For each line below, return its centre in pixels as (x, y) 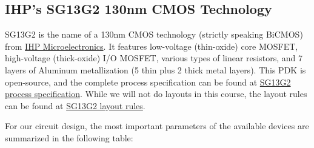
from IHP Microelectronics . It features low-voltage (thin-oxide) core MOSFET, (152, 46)
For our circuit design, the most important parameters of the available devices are (157, 126)
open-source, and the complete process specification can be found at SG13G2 (148, 82)
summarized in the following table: (69, 137)
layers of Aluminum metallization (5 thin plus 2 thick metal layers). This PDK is (155, 69)
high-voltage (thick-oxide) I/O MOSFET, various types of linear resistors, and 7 (154, 58)
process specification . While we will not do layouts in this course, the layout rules (156, 94)
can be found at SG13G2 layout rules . (75, 105)
